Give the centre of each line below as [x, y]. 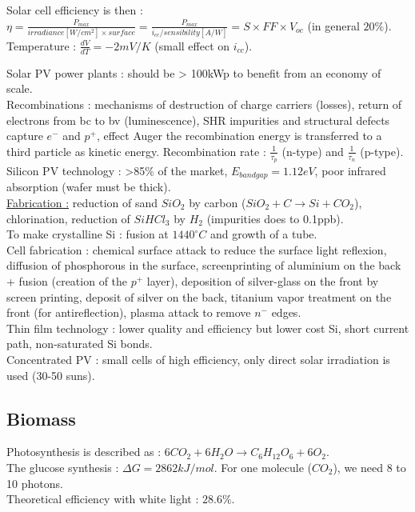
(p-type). [382, 151]
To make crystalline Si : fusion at [88, 234]
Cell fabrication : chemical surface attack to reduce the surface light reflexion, [197, 249]
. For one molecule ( [263, 467]
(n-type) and [313, 151]
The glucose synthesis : [63, 467]
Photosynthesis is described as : [84, 452]
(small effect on [192, 45]
